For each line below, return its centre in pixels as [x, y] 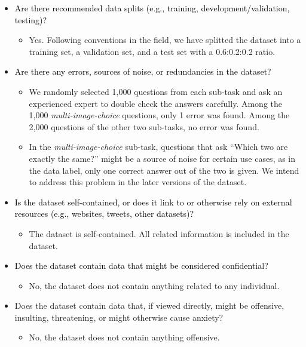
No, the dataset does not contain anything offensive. [124, 337]
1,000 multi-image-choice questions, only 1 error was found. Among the [159, 115]
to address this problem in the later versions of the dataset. [138, 182]
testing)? [31, 19]
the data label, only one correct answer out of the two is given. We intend [164, 170]
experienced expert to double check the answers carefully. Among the [155, 103]
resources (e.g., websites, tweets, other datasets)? [104, 214]
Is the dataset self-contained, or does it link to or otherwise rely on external [153, 202]
